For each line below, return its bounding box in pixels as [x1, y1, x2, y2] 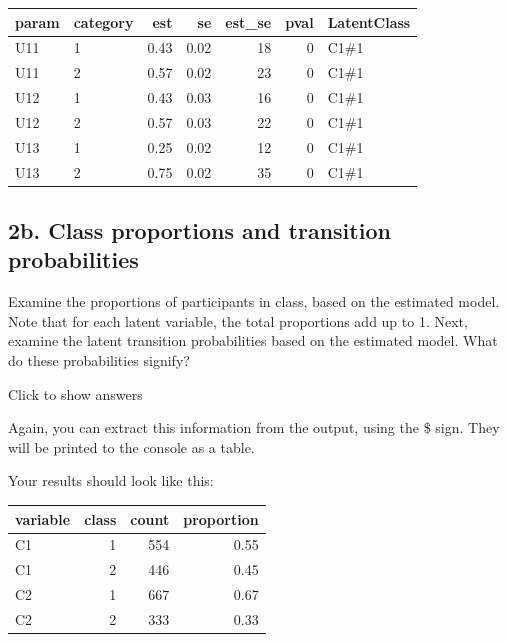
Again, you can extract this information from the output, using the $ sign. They [8, 417, 500, 438]
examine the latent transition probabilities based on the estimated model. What [8, 330, 498, 351]
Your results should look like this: [8, 470, 214, 491]
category [73, 11, 134, 32]
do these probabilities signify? [8, 350, 190, 371]
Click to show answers [8, 383, 143, 404]
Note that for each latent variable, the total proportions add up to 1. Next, [8, 310, 468, 331]
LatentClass [327, 11, 411, 32]
